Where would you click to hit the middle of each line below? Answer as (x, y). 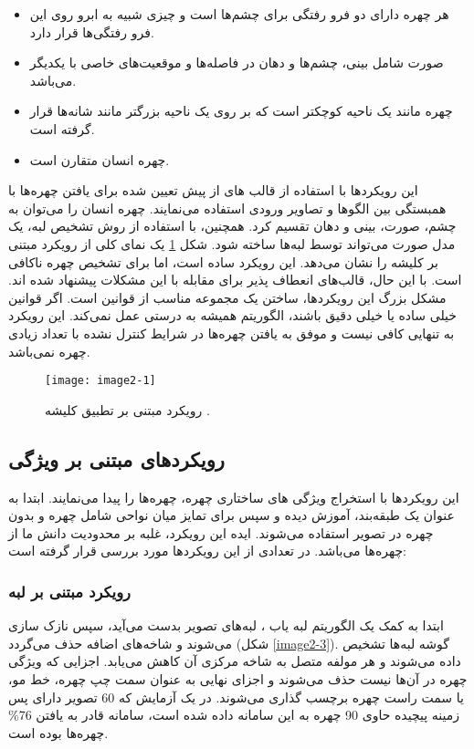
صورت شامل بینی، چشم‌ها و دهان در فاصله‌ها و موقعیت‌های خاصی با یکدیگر (237, 62)
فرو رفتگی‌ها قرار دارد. (92, 31)
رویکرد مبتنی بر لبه (69, 591)
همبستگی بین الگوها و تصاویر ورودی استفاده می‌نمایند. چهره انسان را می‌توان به (227, 208)
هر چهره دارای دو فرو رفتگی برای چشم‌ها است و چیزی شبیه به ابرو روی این (239, 14)
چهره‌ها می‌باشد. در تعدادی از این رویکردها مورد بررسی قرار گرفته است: (207, 551)
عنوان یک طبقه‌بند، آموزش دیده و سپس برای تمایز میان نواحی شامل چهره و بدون (232, 515)
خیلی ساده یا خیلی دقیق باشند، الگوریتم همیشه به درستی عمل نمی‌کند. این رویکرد (232, 315)
